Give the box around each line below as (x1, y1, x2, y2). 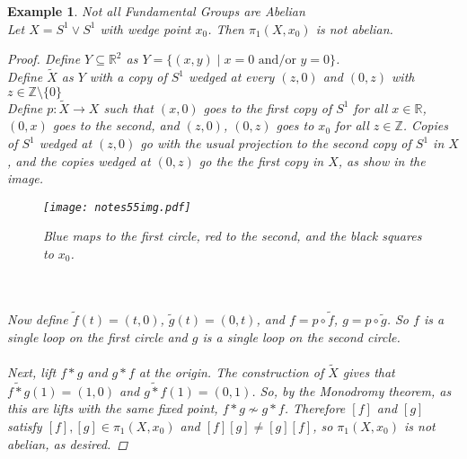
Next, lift (7, 363, 57, 382)
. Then (207, 19, 244, 38)
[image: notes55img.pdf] (43, 200, 191, 214)
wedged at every (189, 67, 275, 85)
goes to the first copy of (203, 98, 332, 117)
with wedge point (100, 19, 191, 38)
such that (103, 98, 154, 117)
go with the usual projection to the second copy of (140, 134, 411, 152)
